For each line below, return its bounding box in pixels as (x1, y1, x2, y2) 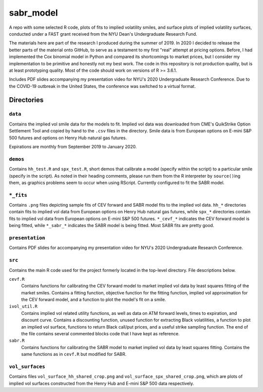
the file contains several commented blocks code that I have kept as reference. (21, 331, 180, 337)
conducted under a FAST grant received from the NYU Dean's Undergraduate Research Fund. (9, 31, 197, 37)
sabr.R (9, 338, 25, 344)
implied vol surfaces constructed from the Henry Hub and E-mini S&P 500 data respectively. (9, 380, 194, 386)
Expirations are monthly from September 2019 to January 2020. (9, 144, 137, 149)
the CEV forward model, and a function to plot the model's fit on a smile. (21, 297, 167, 303)
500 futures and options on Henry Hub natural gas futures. (9, 135, 127, 141)
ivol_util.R (9, 304, 38, 309)
